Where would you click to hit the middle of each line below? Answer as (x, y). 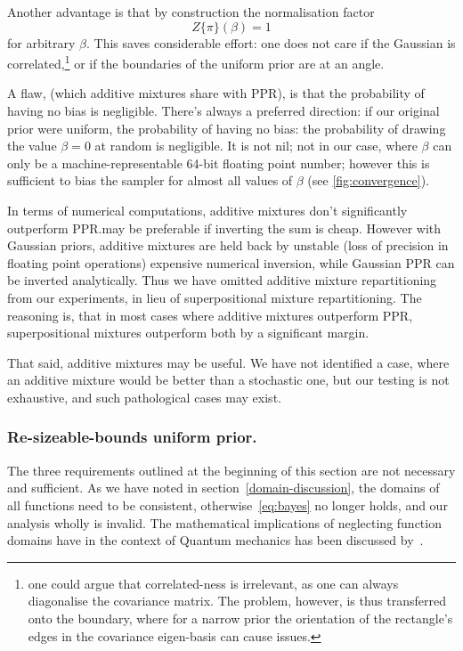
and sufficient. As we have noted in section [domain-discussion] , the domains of (223, 488)
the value (32, 146)
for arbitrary (41, 42)
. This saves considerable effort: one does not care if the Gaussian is (271, 42)
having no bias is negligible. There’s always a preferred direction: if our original (223, 111)
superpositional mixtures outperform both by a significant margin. (188, 333)
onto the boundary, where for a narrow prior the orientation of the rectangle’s (240, 618)
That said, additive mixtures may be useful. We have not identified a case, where (228, 362)
